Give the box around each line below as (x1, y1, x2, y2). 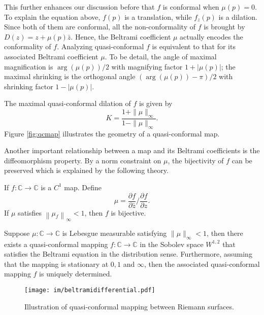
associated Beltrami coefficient (4, 51, 98, 61)
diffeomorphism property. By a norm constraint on (4, 155, 161, 165)
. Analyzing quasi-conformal (57, 41, 144, 52)
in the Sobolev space (140, 238, 204, 249)
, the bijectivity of (168, 155, 224, 165)
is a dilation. (218, 11, 257, 22)
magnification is (4, 61, 53, 72)
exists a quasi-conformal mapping (4, 238, 108, 249)
